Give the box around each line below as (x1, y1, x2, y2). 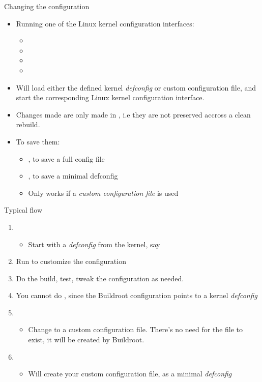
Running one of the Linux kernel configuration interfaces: (16, 18, 194, 28)
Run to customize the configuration (16, 256, 126, 267)
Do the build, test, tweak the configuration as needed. (16, 273, 184, 283)
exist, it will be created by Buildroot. (28, 334, 144, 345)
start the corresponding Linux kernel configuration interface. (16, 92, 205, 103)
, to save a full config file (28, 153, 105, 164)
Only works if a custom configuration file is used (28, 187, 179, 198)
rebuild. (16, 119, 40, 130)
